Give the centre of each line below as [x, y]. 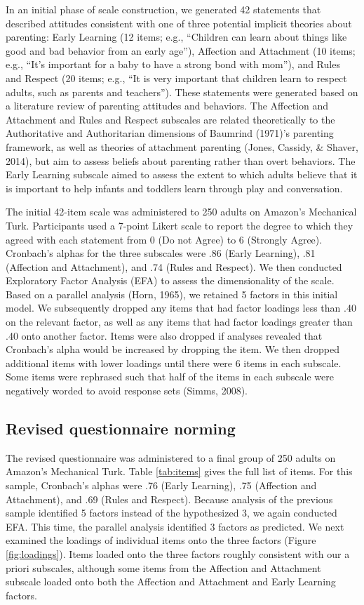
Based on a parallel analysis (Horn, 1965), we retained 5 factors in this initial [172, 294]
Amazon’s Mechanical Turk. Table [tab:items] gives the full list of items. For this [179, 471]
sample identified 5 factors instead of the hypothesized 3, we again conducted [171, 513]
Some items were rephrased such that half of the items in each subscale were [170, 377]
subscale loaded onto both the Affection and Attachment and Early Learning [171, 581]
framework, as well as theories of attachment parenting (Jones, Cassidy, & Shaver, [182, 146]
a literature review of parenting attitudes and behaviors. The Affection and [167, 106]
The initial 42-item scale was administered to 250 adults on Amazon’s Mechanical [181, 212]
